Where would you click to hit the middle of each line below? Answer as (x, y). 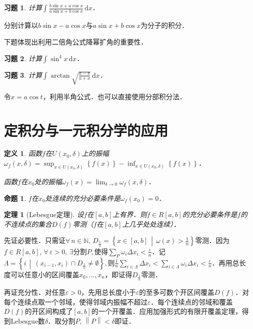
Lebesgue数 (28, 320)
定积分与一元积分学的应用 (86, 130)
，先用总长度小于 (109, 292)
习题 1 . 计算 (23, 7)
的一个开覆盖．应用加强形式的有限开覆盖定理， (167, 311)
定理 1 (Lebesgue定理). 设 (44, 214)
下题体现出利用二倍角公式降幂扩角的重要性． (76, 41)
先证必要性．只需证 (35, 240)
